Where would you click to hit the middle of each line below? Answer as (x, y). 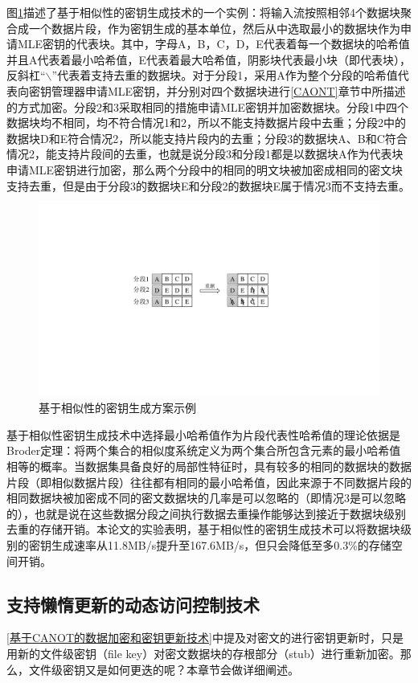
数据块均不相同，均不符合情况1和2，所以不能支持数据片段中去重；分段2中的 (206, 123)
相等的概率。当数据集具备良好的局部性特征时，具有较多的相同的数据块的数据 (209, 466)
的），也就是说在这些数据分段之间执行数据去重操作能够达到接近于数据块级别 (206, 513)
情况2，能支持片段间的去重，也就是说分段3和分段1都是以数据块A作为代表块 (205, 154)
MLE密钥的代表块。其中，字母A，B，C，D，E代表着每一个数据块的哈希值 (213, 44)
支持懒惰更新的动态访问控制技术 (133, 604)
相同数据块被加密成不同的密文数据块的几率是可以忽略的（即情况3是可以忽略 (206, 498)
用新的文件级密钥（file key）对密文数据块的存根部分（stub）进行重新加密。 (203, 653)
